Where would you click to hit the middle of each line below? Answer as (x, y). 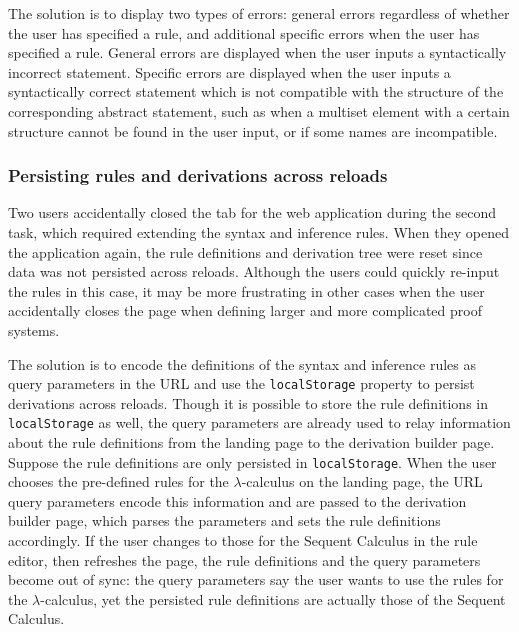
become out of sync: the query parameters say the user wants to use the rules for (256, 579)
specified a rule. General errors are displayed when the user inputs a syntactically (257, 52)
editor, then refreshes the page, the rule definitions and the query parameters (244, 559)
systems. (34, 329)
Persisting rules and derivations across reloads (198, 175)
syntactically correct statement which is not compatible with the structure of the (256, 91)
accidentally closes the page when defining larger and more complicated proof (245, 310)
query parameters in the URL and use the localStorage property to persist (241, 383)
